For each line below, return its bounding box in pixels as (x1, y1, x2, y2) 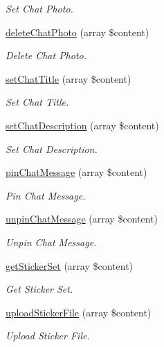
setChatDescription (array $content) (6, 118, 159, 132)
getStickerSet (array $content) (6, 258, 134, 273)
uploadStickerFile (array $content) (6, 305, 152, 319)
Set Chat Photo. (6, 1, 73, 15)
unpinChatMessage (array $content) (6, 211, 158, 226)
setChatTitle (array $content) (6, 71, 131, 86)
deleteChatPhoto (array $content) (6, 24, 149, 39)
